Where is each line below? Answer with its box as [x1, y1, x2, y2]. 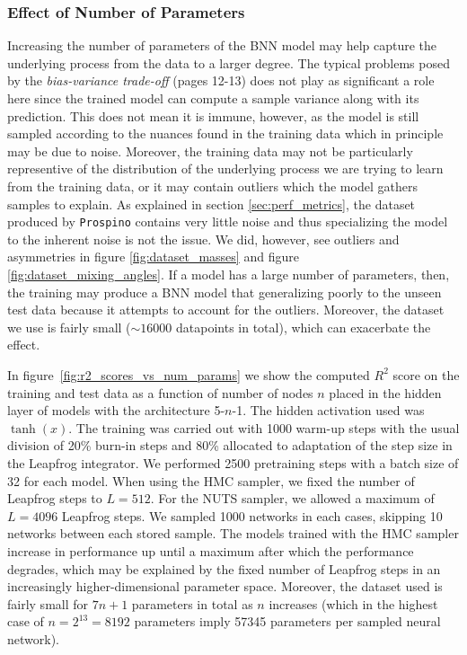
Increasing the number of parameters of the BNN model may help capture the [7, 36, 437, 55]
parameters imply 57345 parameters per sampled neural [134, 612, 441, 631]
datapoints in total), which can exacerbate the [176, 317, 431, 336]
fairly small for [7, 594, 89, 613]
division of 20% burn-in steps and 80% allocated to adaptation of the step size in [7, 436, 453, 455]
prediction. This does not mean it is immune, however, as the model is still [7, 106, 419, 125]
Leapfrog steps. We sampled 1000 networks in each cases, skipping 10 [61, 506, 443, 525]
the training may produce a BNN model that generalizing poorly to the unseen [7, 282, 442, 301]
